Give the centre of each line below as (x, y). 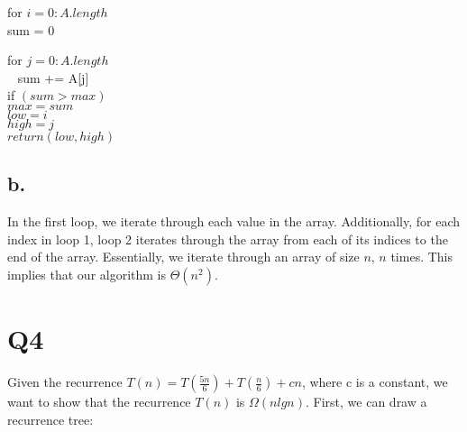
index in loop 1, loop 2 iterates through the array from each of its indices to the (228, 239)
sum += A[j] (53, 77)
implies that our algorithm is (87, 274)
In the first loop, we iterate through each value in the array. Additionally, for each (234, 221)
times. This (422, 257)
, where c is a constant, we (375, 382)
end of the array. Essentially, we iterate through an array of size (183, 257)
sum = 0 (31, 29)
